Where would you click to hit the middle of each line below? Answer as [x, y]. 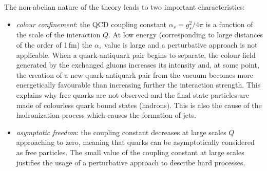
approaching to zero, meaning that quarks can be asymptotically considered [135, 142]
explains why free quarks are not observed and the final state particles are [133, 94]
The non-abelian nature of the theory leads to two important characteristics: [125, 7]
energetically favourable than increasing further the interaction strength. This [138, 85]
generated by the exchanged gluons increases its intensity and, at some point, [138, 65]
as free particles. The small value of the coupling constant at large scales [130, 152]
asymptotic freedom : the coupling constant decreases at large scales [121, 132]
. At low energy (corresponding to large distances [185, 35]
